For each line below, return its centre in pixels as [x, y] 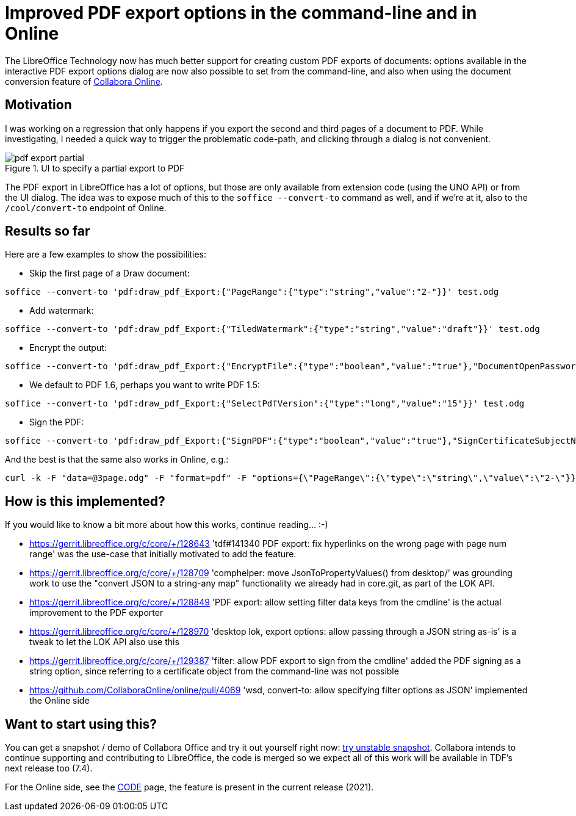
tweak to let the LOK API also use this [104, 642]
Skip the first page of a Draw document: [110, 273]
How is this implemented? [85, 501]
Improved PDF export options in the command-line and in [241, 13]
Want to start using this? [81, 724]
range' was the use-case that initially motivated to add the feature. [163, 554]
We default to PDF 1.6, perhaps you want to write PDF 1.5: [145, 385]
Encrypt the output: [68, 348]
